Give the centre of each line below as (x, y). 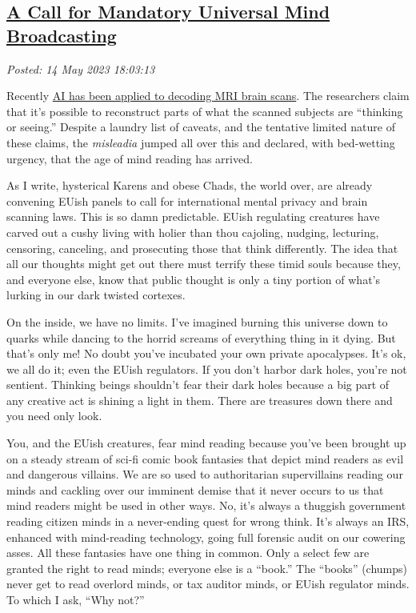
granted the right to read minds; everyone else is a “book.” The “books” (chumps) (207, 568)
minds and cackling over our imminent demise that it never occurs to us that (195, 489)
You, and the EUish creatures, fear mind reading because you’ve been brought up (206, 443)
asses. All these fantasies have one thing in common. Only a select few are (188, 553)
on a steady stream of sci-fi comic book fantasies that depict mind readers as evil (205, 458)
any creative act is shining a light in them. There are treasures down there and (200, 400)
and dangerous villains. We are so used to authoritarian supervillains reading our (205, 474)
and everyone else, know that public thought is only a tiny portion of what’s (194, 279)
